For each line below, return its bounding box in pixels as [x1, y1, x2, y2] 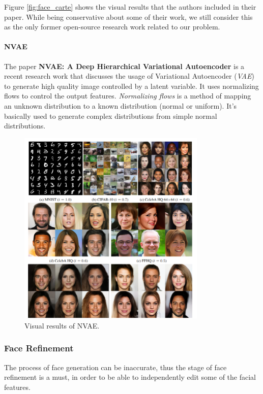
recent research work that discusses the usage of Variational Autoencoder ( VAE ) [4, 71, 254, 81]
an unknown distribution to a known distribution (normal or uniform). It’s [4, 100, 237, 111]
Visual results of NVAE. [24, 320, 100, 331]
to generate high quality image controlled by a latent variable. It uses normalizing [4, 80, 259, 91]
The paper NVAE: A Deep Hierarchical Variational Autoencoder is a [4, 60, 245, 71]
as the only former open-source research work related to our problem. [4, 21, 220, 32]
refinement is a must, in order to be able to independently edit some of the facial [4, 372, 256, 382]
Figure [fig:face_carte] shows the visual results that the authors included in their [4, 2, 256, 12]
